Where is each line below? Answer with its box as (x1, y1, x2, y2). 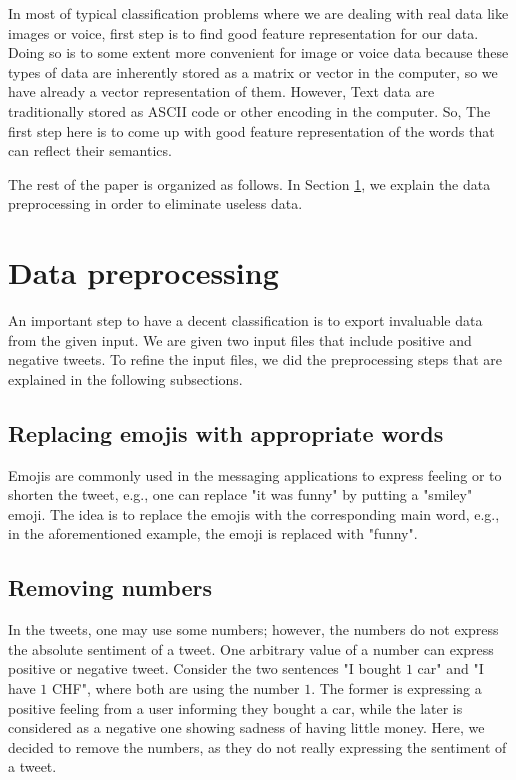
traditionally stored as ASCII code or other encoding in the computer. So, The (8, 100, 491, 121)
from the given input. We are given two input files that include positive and (8, 329, 472, 350)
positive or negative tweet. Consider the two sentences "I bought (8, 658, 402, 679)
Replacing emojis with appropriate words (8, 417, 444, 448)
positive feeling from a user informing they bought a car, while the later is (8, 697, 463, 718)
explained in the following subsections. (8, 368, 243, 389)
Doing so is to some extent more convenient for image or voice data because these (8, 42, 509, 63)
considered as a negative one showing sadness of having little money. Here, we (8, 717, 485, 738)
